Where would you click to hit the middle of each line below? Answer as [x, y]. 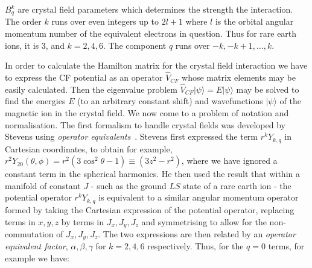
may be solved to [268, 89]
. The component [135, 45]
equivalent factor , [37, 246]
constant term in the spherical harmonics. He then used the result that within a [152, 174]
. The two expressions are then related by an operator [197, 233]
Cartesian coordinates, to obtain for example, [89, 148]
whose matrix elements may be [239, 77]
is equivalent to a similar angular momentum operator [199, 197]
